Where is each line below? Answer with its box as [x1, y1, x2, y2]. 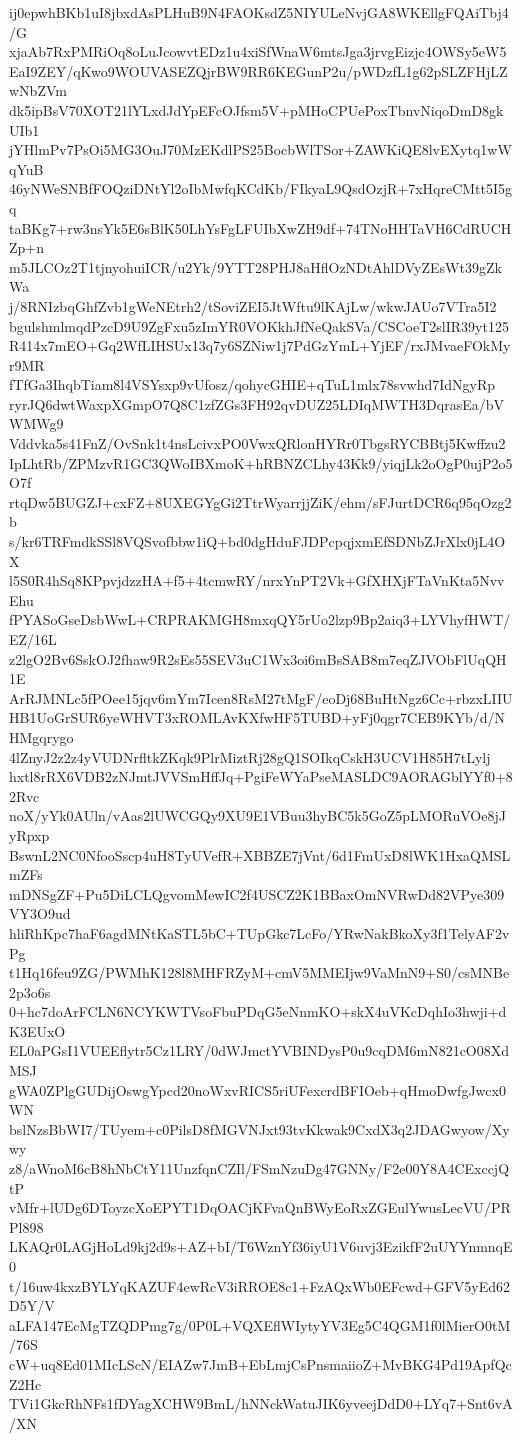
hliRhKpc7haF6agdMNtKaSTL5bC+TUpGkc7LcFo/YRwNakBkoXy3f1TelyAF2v [9, 922, 510, 943]
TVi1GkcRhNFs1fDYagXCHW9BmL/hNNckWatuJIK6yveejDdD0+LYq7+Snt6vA [9, 1393, 513, 1414]
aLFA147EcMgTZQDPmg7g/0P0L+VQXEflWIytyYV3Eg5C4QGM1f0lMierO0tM [9, 1314, 511, 1335]
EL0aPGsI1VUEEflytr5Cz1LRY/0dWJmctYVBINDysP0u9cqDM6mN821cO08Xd [9, 1040, 510, 1061]
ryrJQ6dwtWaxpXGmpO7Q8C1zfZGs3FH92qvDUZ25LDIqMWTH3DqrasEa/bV [9, 393, 505, 414]
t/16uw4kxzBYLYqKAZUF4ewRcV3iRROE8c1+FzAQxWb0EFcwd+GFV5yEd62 [9, 1275, 511, 1296]
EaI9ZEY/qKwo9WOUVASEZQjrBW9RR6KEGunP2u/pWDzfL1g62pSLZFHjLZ [9, 60, 508, 81]
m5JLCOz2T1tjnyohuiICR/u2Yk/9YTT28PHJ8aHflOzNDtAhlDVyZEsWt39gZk [9, 256, 502, 277]
